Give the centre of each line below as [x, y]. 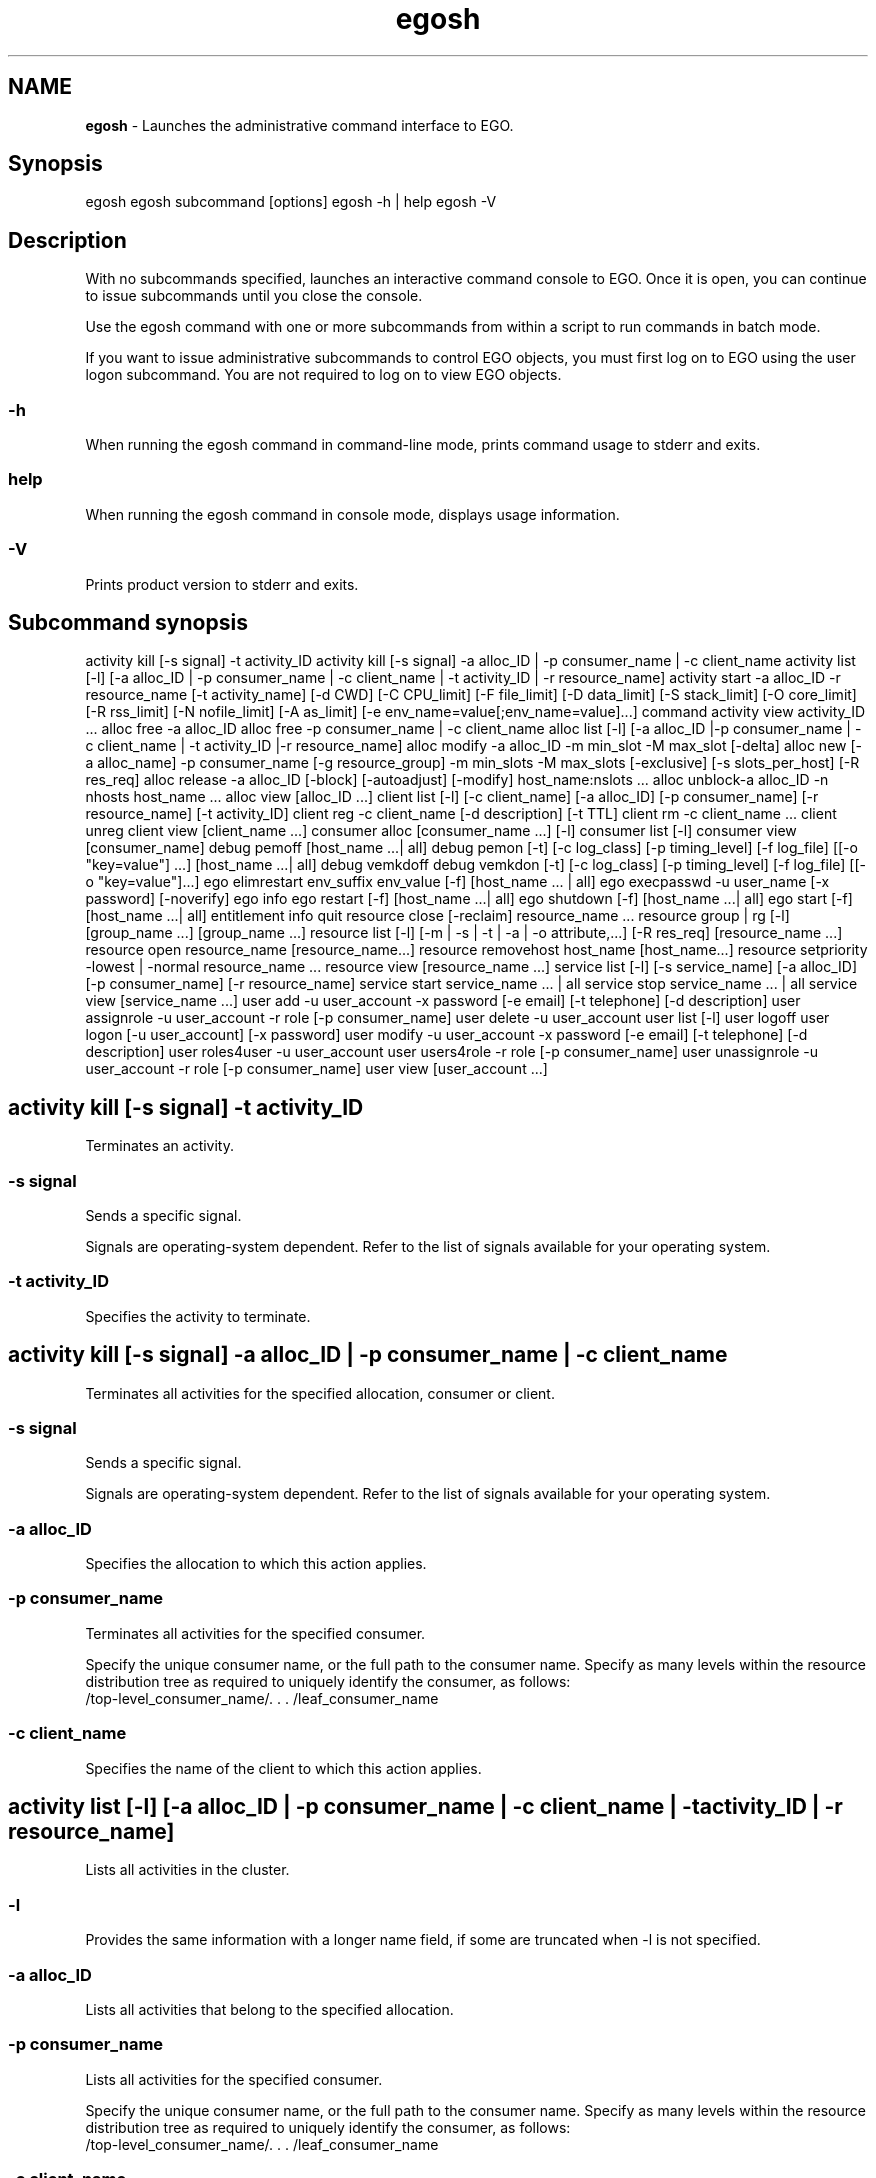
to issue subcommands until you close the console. [254, 296]
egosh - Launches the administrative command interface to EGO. [299, 125]
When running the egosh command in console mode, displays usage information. [352, 514]
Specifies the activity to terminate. [198, 1316]
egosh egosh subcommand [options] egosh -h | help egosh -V [291, 202]
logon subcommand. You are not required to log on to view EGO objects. [323, 375]
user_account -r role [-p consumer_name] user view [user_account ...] [316, 1069]
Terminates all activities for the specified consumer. [255, 1633]
